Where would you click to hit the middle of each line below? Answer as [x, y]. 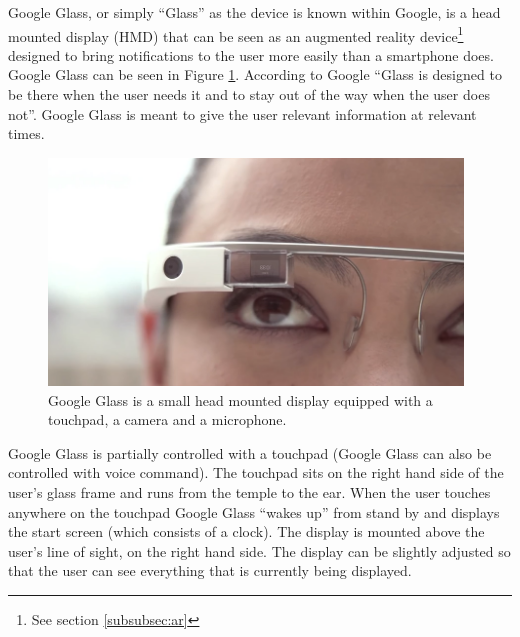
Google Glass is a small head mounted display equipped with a [240, 399]
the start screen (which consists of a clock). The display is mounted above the [246, 531]
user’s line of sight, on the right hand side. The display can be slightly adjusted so [259, 550]
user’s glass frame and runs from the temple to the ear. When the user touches [249, 491]
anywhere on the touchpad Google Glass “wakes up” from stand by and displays [254, 511]
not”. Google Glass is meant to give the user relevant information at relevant [242, 113]
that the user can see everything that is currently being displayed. [210, 570]
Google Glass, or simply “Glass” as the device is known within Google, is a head [254, 12]
